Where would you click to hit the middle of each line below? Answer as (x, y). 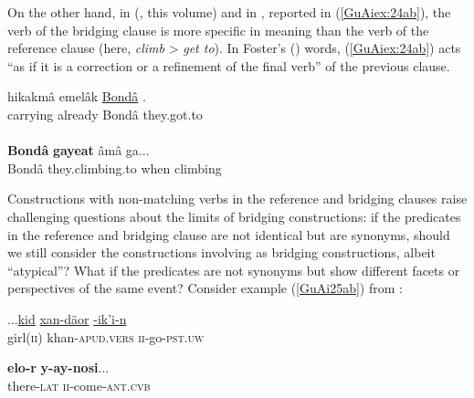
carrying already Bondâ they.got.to (105, 114)
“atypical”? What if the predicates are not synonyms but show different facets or (234, 270)
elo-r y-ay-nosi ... (58, 367)
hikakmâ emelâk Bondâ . (77, 96)
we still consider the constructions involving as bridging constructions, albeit (221, 252)
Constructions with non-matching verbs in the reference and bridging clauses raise (237, 199)
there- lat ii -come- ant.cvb (79, 385)
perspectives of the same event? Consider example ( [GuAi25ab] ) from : (205, 288)
